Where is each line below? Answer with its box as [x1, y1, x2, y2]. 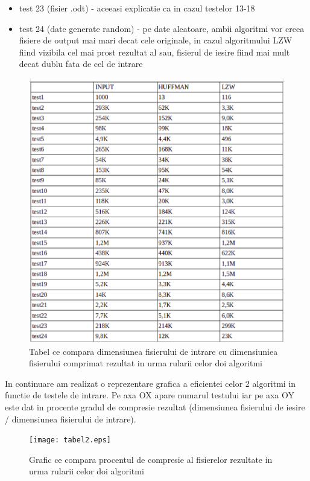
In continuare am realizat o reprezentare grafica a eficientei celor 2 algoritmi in [5, 377, 296, 389]
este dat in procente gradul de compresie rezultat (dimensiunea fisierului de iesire [5, 401, 305, 413]
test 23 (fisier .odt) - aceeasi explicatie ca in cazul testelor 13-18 [19, 2, 255, 14]
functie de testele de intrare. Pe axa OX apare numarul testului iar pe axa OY [5, 389, 295, 401]
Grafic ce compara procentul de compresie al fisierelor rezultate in [29, 453, 273, 465]
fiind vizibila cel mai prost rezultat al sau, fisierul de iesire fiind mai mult [19, 45, 290, 58]
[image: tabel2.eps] [29, 436, 112, 445]
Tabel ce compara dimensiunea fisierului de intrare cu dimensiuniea [29, 345, 278, 357]
